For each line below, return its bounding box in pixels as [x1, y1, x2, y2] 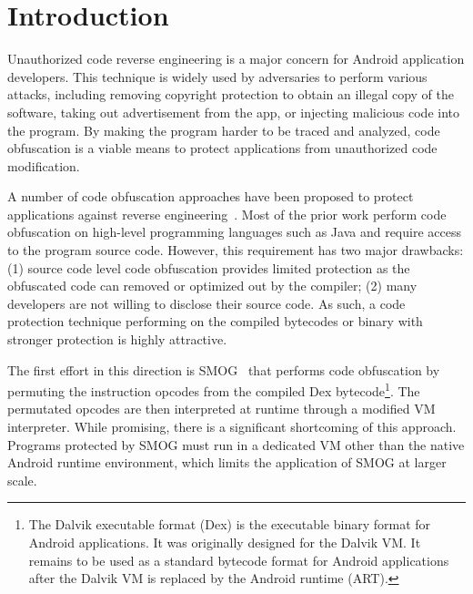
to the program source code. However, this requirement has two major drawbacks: [7, 241, 464, 260]
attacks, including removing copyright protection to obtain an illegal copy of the [7, 85, 455, 104]
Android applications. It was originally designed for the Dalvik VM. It [28, 533, 421, 552]
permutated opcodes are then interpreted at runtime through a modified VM [7, 399, 436, 418]
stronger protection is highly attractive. [7, 330, 227, 349]
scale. [7, 470, 37, 489]
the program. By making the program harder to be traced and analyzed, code [7, 120, 440, 139]
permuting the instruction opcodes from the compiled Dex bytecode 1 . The [7, 379, 420, 400]
